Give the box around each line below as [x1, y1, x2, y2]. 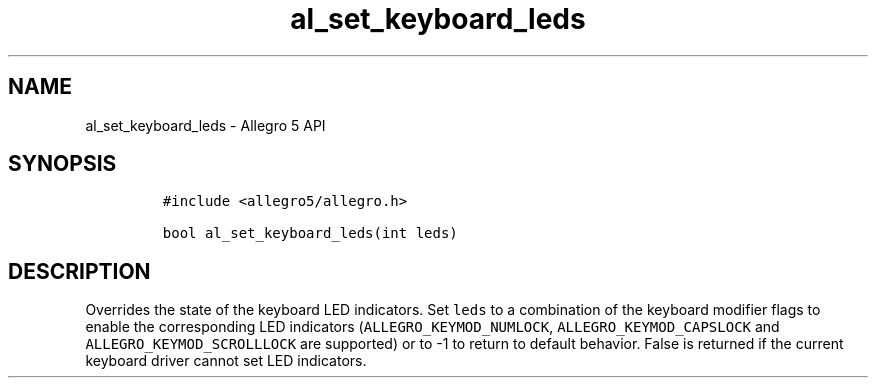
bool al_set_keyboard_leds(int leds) [162, 225, 458, 242]
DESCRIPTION [8, 258, 151, 284]
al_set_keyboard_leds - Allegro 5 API [85, 116, 326, 134]
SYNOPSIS [8, 151, 117, 177]
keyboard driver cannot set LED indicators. [85, 352, 367, 370]
